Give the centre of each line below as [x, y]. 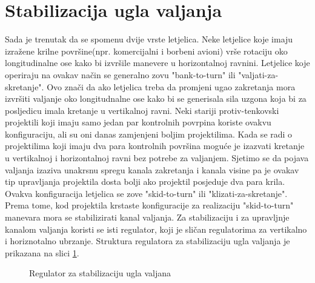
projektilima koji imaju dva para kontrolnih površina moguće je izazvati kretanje [155, 146]
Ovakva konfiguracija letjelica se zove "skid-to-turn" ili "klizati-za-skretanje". [146, 193]
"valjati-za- [258, 74]
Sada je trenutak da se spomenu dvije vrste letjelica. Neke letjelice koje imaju [149, 39]
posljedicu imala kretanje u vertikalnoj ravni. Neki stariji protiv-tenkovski [142, 110]
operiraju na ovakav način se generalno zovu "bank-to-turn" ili [120, 74]
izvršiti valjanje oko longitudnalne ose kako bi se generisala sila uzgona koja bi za [156, 98]
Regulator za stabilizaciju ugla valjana [100, 273]
